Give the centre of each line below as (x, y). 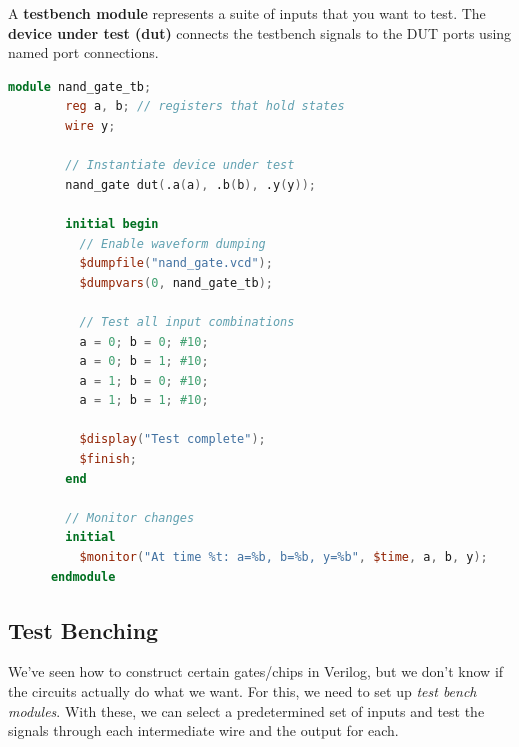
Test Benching (83, 629)
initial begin (112, 223)
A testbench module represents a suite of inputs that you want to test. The (247, 13)
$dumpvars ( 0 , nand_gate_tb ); (176, 282)
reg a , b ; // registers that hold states (205, 106)
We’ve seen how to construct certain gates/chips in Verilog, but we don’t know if (256, 671)
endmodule (83, 576)
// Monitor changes (130, 517)
